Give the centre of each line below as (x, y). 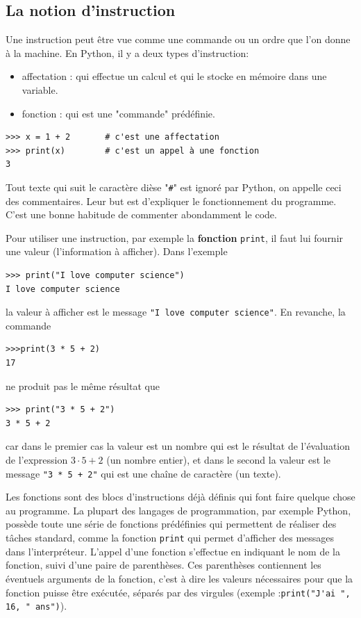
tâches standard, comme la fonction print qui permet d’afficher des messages (170, 538)
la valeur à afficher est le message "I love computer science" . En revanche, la (176, 312)
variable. (40, 89)
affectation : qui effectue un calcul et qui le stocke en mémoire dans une (174, 76)
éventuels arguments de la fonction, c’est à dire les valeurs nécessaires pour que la (179, 578)
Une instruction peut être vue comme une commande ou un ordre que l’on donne (178, 39)
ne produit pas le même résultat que (83, 385)
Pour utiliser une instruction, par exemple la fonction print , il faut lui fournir (175, 237)
